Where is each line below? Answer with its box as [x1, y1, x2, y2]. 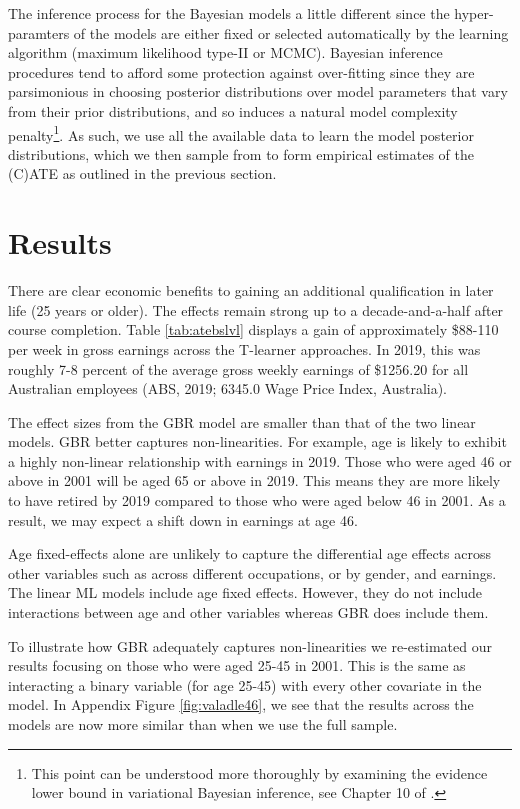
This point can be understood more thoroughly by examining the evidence [31, 762, 488, 783]
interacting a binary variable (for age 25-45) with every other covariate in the [8, 674, 482, 695]
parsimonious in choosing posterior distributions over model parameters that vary [8, 81, 508, 102]
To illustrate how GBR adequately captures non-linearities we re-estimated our [8, 635, 492, 656]
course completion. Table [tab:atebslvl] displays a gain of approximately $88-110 [8, 319, 499, 340]
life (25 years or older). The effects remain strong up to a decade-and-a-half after [8, 299, 504, 320]
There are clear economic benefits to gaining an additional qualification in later [8, 280, 494, 301]
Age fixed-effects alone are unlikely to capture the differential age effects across [8, 543, 491, 564]
